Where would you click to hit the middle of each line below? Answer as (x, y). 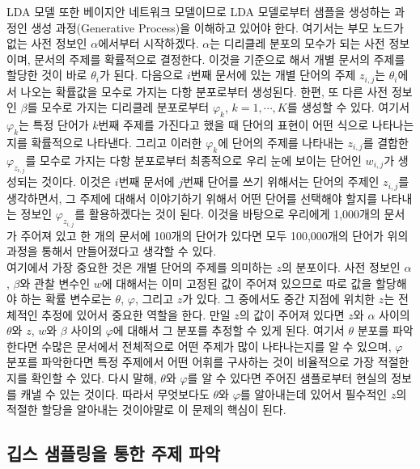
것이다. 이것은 (76, 182)
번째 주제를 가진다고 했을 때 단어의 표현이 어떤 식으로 (233, 125)
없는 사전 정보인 (47, 43)
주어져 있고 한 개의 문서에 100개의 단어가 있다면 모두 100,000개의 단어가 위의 (214, 235)
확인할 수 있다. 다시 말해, (94, 378)
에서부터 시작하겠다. (148, 43)
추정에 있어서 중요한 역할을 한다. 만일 (136, 314)
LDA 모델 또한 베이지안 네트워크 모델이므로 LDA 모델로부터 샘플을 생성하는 (199, 11)
